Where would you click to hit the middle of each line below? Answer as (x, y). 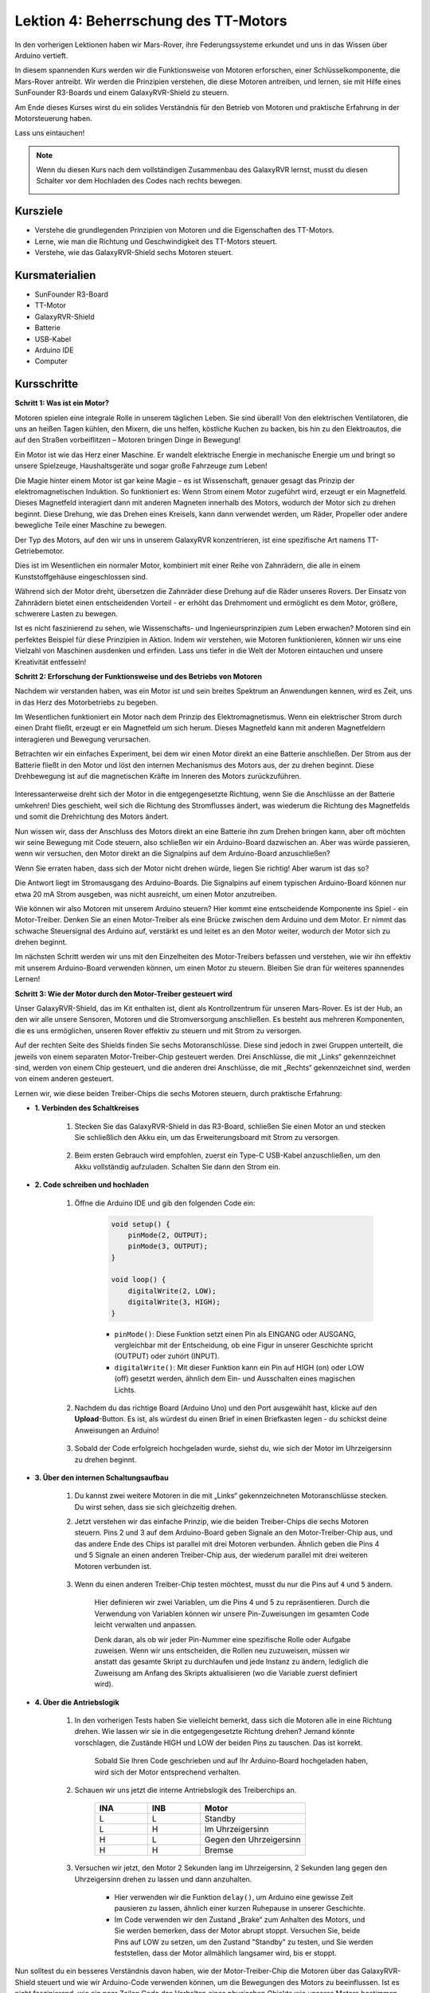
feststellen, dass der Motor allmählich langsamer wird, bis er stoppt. (226, 1953)
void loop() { (139, 1280)
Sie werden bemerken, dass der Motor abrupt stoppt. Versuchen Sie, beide (237, 1931)
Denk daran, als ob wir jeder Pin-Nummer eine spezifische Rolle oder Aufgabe (223, 1639)
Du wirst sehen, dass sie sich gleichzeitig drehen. (156, 1507)
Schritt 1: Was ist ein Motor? (62, 403)
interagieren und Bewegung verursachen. (83, 739)
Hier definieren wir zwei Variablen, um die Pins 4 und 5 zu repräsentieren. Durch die (232, 1602)
